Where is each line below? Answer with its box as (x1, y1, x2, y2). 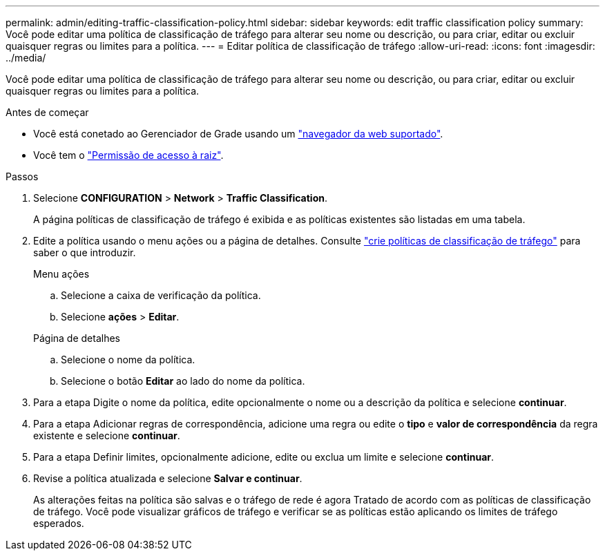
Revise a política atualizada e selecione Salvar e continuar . (33, 472, 302, 484)
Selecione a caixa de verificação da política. (61, 289, 261, 301)
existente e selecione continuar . (33, 430, 180, 441)
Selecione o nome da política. (61, 354, 195, 365)
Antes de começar (6, 106, 89, 118)
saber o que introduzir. (33, 247, 136, 258)
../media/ (6, 52, 46, 64)
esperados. (33, 517, 84, 529)
